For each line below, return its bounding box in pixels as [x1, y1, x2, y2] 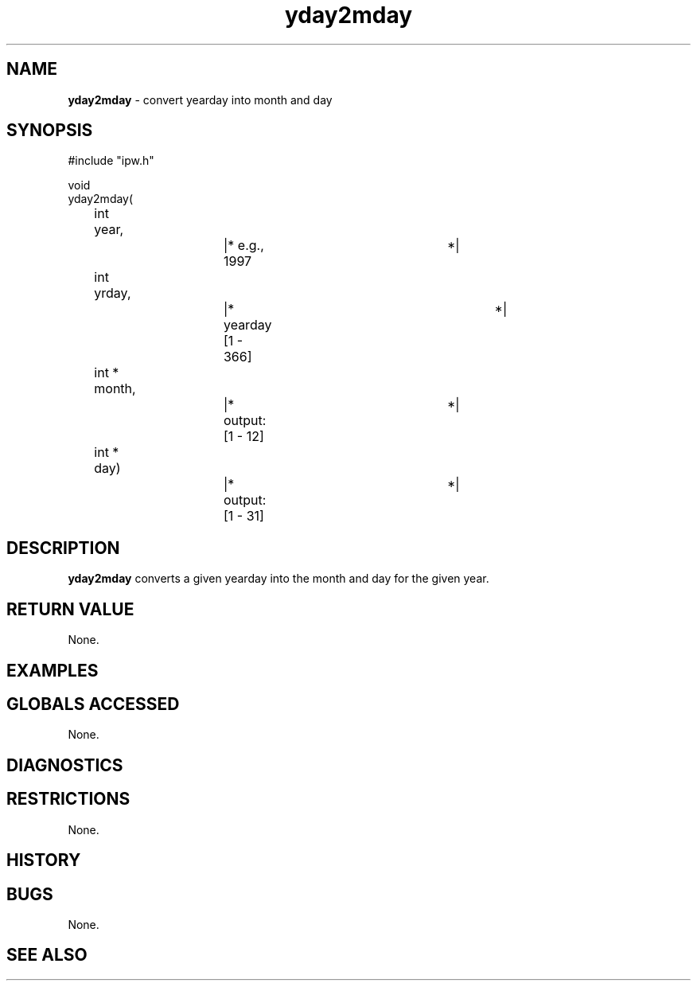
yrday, [94, 285, 131, 302]
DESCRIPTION [6, 537, 120, 558]
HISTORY [6, 850, 81, 871]
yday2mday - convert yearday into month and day [68, 92, 333, 107]
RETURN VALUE [6, 599, 134, 619]
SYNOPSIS [6, 120, 93, 141]
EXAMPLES [6, 660, 99, 681]
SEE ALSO [6, 945, 88, 966]
